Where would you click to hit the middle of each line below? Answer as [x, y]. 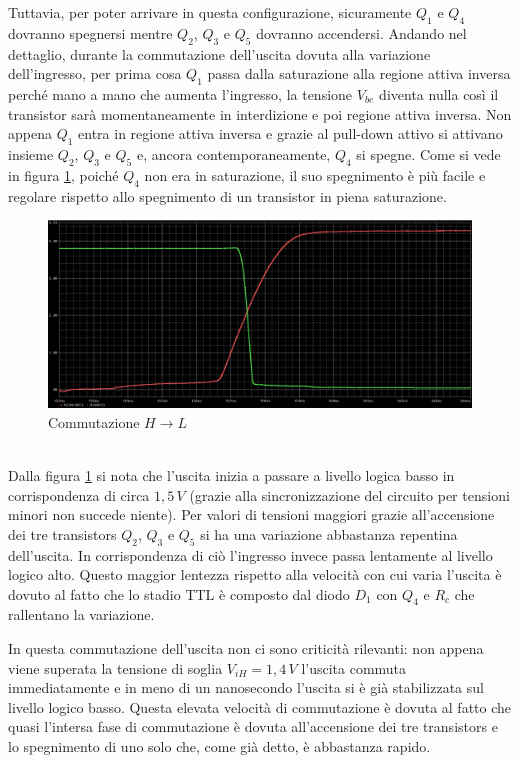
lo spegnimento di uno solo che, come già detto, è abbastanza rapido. [219, 746]
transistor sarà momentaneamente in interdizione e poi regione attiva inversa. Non [260, 113]
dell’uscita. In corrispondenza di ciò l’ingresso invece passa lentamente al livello [250, 554]
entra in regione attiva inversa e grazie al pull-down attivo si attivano [290, 133]
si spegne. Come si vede [428, 153]
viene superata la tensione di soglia [115, 667]
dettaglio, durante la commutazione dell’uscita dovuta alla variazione [219, 53]
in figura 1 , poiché [63, 174]
